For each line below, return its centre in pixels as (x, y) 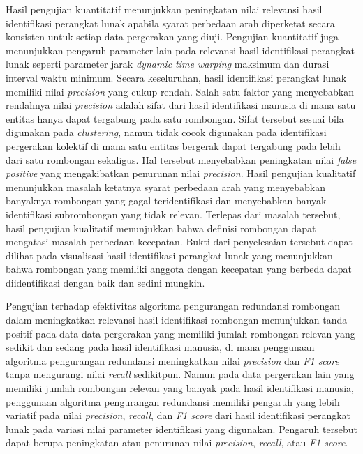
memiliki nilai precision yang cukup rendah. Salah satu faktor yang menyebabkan (180, 91)
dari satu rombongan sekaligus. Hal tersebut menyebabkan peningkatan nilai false (181, 159)
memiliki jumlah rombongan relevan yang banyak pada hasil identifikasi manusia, (180, 388)
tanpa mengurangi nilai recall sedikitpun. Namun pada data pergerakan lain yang (180, 374)
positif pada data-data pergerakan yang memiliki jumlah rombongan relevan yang (180, 333)
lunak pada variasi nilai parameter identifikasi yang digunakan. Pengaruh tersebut (181, 429)
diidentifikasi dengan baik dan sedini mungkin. (105, 282)
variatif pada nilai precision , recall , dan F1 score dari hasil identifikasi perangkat (178, 415)
